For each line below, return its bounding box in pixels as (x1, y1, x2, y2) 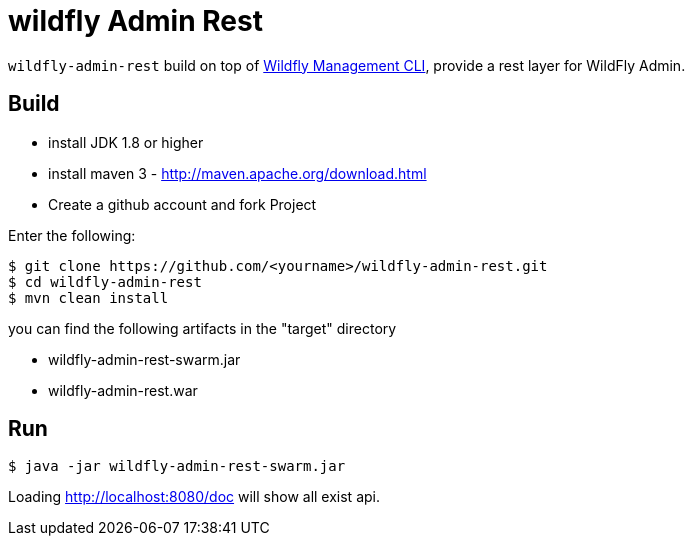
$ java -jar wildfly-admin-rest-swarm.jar (8, 458, 346, 475)
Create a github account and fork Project (48, 195, 317, 213)
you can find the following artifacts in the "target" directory (8, 319, 397, 337)
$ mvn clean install (8, 289, 169, 306)
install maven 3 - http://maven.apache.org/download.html (48, 164, 427, 182)
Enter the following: (8, 226, 136, 244)
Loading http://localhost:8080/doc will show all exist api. (8, 488, 380, 506)
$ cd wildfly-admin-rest (8, 273, 202, 290)
